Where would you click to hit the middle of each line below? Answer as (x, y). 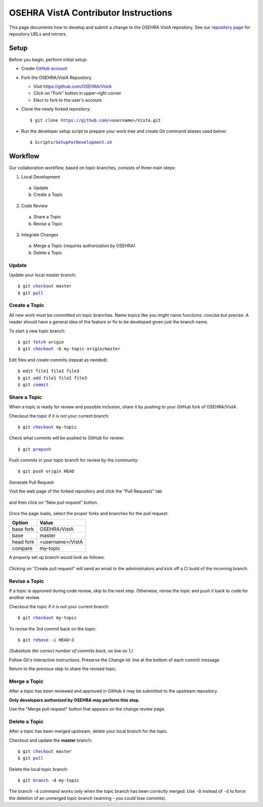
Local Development (41, 177)
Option (20, 523)
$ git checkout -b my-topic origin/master (69, 349)
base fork (23, 529)
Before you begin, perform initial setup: (48, 59)
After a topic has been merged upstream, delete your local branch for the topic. (89, 731)
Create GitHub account (44, 69)
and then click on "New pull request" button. (54, 502)
